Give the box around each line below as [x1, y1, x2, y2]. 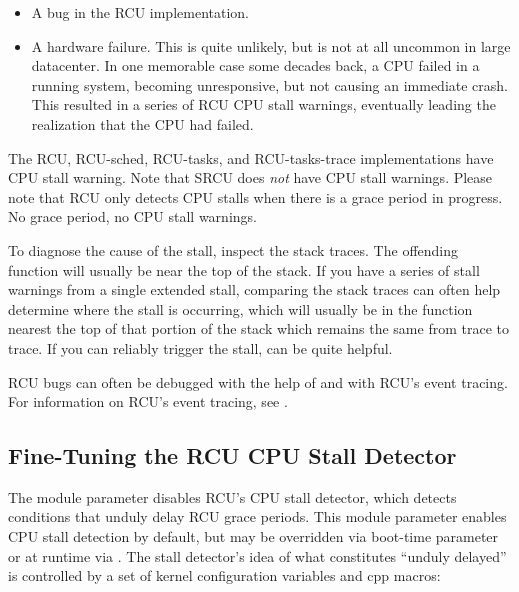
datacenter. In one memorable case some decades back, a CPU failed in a [31, 55, 480, 76]
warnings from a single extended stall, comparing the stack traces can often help [8, 279, 501, 300]
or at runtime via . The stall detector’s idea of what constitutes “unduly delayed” [8, 545, 507, 566]
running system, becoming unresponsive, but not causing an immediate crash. [31, 74, 509, 95]
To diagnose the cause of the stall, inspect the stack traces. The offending [8, 239, 459, 260]
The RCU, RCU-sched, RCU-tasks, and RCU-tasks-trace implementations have [8, 147, 494, 168]
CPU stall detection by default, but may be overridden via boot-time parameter [8, 526, 499, 547]
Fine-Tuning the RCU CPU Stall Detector [8, 440, 457, 471]
